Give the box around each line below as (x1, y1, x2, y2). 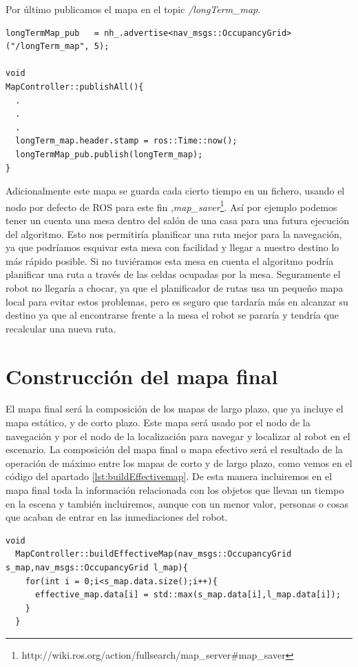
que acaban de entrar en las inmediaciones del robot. (6, 510, 228, 524)
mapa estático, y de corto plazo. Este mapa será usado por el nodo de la (6, 415, 310, 430)
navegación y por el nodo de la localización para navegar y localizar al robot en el (6, 428, 350, 443)
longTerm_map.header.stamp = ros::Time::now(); (15, 136, 238, 146)
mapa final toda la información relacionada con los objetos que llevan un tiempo (6, 483, 344, 497)
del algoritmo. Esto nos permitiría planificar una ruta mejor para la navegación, (6, 226, 342, 241)
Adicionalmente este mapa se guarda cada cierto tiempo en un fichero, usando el (6, 183, 345, 198)
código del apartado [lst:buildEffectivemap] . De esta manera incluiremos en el (6, 469, 333, 484)
